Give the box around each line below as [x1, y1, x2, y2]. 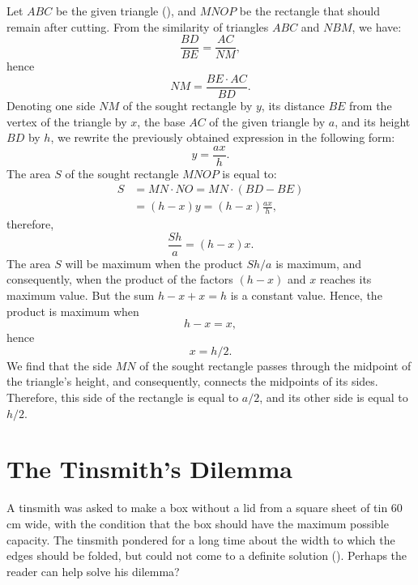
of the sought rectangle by [122, 96, 253, 113]
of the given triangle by [209, 113, 326, 130]
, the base [137, 113, 186, 130]
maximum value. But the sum [6, 287, 155, 304]
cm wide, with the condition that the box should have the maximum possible [6, 515, 389, 532]
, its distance [261, 96, 325, 113]
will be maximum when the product [65, 254, 243, 271]
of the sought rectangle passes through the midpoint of [139, 357, 412, 374]
